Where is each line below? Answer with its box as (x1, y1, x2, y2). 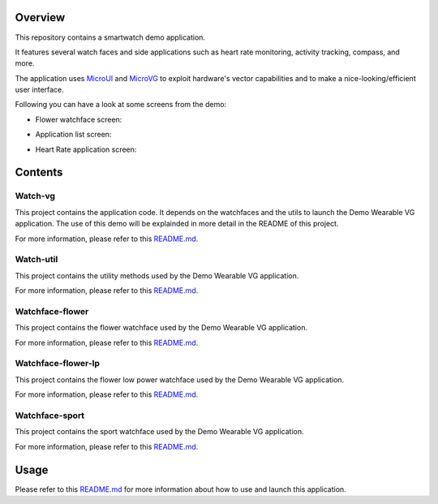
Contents (15, 166, 63, 179)
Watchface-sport (15, 410, 85, 421)
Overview (15, 11, 66, 24)
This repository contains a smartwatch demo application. (15, 32, 206, 42)
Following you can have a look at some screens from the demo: (15, 100, 227, 110)
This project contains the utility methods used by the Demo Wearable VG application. (15, 270, 299, 280)
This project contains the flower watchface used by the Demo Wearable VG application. (15, 323, 308, 333)
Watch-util (15, 254, 58, 265)
